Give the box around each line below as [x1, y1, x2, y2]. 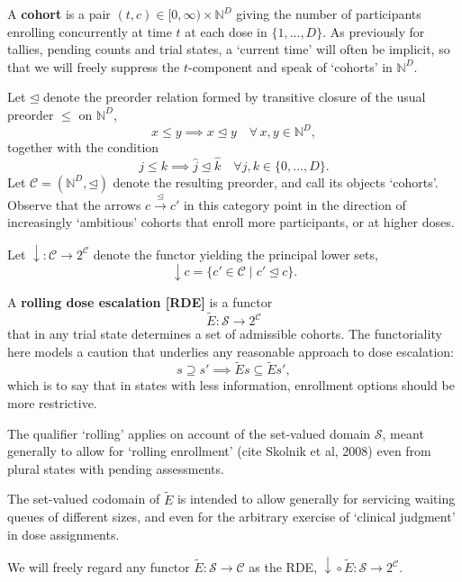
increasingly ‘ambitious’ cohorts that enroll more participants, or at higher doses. [7, 213, 455, 232]
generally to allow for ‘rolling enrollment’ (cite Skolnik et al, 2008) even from [7, 441, 431, 460]
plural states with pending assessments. [7, 459, 224, 477]
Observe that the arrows [7, 195, 141, 214]
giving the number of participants [236, 5, 421, 23]
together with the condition [7, 138, 159, 157]
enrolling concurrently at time [7, 22, 172, 41]
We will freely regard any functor [7, 558, 190, 576]
